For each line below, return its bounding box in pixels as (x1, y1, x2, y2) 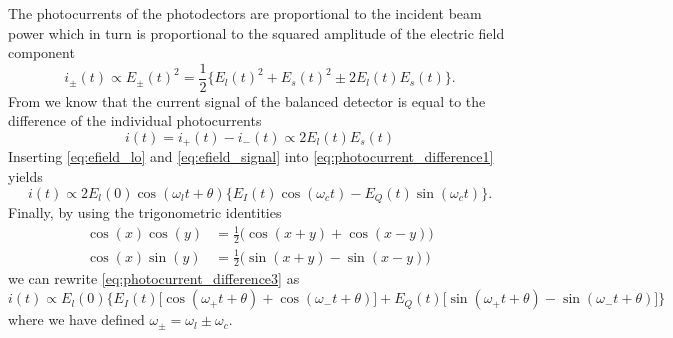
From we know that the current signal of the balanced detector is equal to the (8, 90, 486, 111)
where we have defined (8, 309, 145, 330)
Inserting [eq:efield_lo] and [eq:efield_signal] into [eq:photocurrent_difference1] (8, 146, 494, 167)
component (8, 42, 75, 63)
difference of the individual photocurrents (8, 110, 262, 131)
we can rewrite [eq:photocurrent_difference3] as (8, 268, 300, 289)
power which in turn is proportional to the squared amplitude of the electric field (8, 22, 505, 43)
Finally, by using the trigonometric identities (8, 202, 282, 223)
